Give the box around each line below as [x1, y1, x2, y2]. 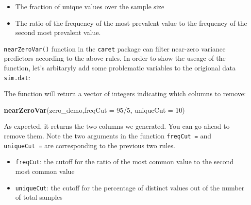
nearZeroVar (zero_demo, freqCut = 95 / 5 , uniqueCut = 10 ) [4, 104, 185, 115]
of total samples [15, 192, 63, 202]
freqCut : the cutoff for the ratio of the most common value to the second [15, 156, 234, 167]
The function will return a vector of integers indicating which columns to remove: [4, 88, 246, 99]
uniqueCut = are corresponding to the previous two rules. [4, 140, 175, 150]
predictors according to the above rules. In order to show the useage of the [4, 53, 226, 63]
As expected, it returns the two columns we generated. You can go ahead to [4, 121, 230, 131]
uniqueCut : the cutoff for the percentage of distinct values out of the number [15, 182, 245, 192]
